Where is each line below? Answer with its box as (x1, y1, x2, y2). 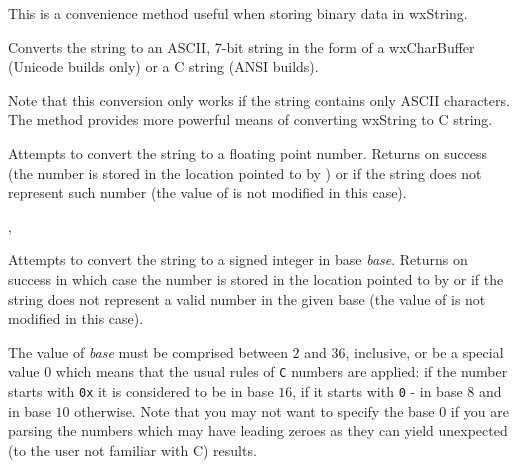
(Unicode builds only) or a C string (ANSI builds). (8, 56, 319, 77)
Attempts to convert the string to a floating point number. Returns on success (8, 142, 488, 163)
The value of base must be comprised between (8, 341, 288, 362)
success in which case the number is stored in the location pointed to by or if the (8, 268, 504, 289)
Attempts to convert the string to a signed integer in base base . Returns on (8, 249, 468, 270)
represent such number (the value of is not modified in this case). (8, 182, 407, 203)
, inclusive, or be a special (345, 341, 504, 362)
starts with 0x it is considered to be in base (8, 380, 274, 401)
